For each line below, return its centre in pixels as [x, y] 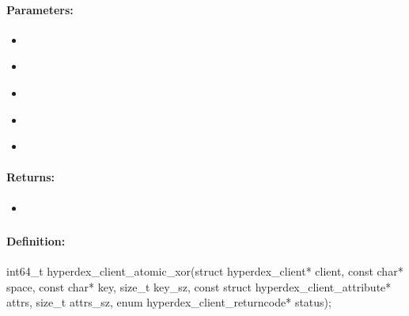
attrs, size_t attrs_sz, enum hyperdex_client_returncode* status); [169, 302]
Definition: [36, 241]
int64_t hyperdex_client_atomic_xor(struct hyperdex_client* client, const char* [205, 271]
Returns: [31, 177]
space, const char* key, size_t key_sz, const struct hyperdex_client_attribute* [199, 286]
